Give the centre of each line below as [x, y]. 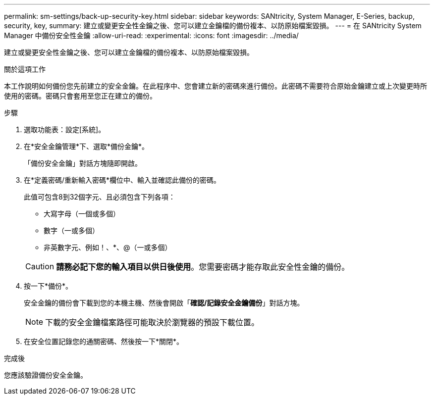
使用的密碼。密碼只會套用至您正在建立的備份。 [80, 96]
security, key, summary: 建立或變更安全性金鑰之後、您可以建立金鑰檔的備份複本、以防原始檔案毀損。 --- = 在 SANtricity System [213, 25]
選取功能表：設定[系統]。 [65, 129]
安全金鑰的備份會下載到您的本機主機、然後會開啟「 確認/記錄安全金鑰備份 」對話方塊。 [164, 303]
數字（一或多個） [71, 230]
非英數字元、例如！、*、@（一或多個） [108, 247]
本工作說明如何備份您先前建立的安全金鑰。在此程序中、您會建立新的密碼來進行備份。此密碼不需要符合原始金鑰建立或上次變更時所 [216, 86]
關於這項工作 [25, 69]
